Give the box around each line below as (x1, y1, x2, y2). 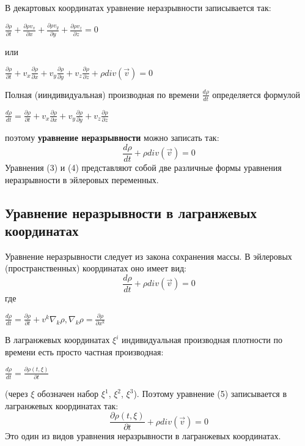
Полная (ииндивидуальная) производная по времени (5, 88, 199, 100)
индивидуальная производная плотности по (122, 333, 282, 346)
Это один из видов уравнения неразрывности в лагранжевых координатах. (5, 429, 281, 442)
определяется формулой (212, 88, 301, 100)
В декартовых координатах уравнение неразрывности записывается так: (5, 1, 271, 13)
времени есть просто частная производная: (5, 345, 164, 358)
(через (5, 387, 28, 400)
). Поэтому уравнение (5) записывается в (133, 387, 287, 400)
